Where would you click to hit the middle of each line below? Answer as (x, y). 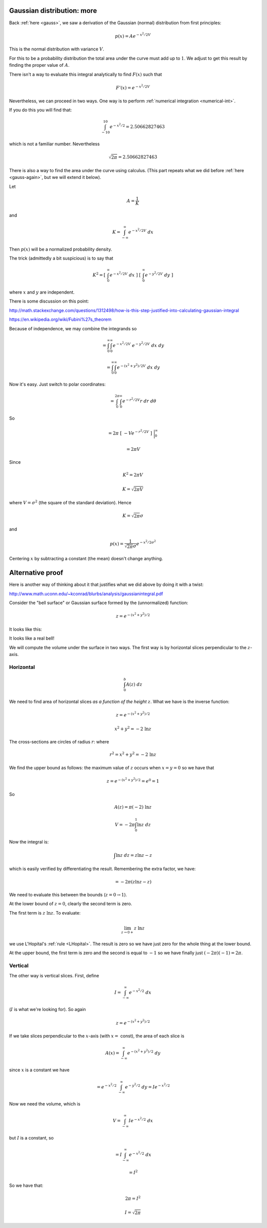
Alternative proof (36, 573)
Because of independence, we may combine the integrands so (73, 328)
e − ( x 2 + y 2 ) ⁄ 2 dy (144, 1052)
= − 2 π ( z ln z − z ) (133, 882)
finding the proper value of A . (39, 65)
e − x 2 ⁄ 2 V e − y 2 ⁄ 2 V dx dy (138, 345)
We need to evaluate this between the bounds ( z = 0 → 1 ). (68, 895)
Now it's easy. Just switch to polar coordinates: (57, 384)
